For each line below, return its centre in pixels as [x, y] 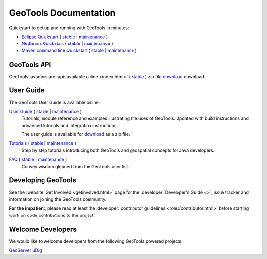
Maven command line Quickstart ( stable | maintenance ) [79, 50]
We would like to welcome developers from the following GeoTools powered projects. [96, 241]
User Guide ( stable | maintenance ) [45, 111]
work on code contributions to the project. [52, 215]
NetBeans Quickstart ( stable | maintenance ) [67, 43]
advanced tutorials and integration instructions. [70, 125]
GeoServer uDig [25, 250]
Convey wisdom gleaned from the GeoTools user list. [75, 166]
